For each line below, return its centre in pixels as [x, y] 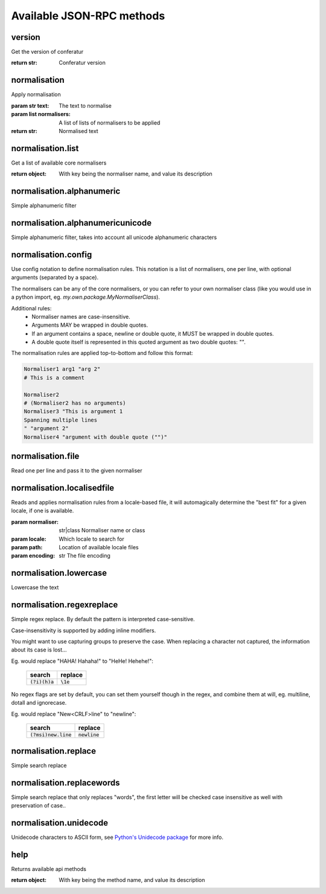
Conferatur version [82, 63]
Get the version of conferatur [47, 52]
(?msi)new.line [51, 735]
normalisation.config [52, 254]
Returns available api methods [49, 869]
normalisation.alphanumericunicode [81, 223]
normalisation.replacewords [66, 782]
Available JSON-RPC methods [88, 16]
